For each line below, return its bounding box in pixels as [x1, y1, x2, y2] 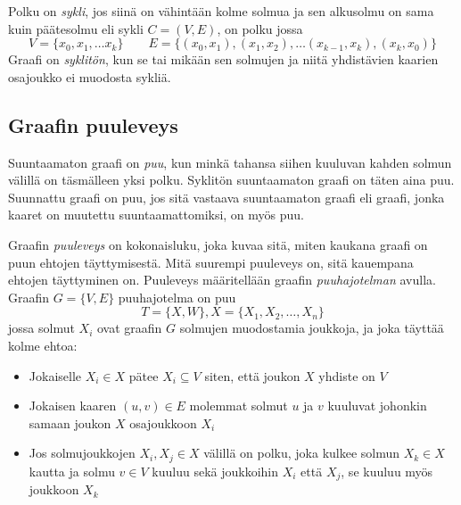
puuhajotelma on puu [118, 287, 236, 306]
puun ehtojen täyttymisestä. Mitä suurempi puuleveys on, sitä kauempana [8, 252, 414, 271]
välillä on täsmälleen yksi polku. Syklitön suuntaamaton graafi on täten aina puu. [8, 170, 455, 189]
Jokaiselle [29, 366, 82, 385]
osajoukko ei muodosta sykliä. [8, 67, 171, 86]
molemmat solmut [189, 396, 288, 415]
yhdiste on [318, 366, 375, 385]
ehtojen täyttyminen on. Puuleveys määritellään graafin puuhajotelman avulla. [8, 270, 436, 289]
